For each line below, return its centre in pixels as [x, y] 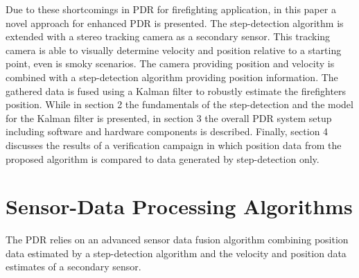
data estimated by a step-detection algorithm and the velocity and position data [176, 253]
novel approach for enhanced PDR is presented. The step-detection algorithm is [175, 23]
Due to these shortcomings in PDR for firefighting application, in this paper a [171, 9]
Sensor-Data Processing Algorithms [179, 206]
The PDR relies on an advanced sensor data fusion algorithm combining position [177, 240]
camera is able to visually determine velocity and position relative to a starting [174, 50]
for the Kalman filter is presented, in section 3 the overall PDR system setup [169, 118]
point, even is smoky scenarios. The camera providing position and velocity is [170, 63]
